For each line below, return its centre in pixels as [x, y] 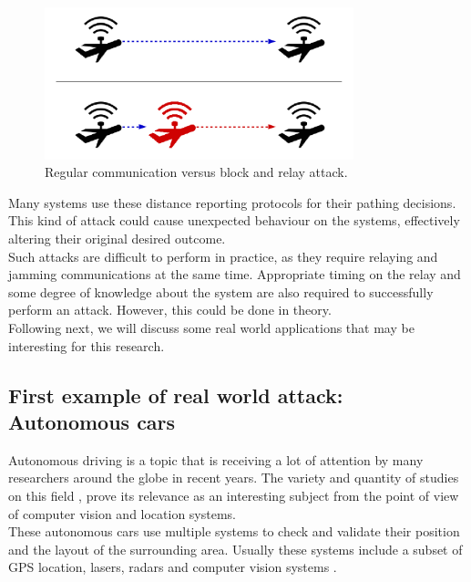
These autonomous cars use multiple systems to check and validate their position [234, 531]
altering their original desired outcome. [117, 238]
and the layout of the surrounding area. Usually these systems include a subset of [235, 549]
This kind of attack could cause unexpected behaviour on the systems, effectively [234, 220]
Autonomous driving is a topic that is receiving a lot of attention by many [216, 459]
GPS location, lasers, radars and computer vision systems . [173, 567]
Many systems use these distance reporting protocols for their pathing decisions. [232, 202]
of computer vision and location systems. [123, 513]
